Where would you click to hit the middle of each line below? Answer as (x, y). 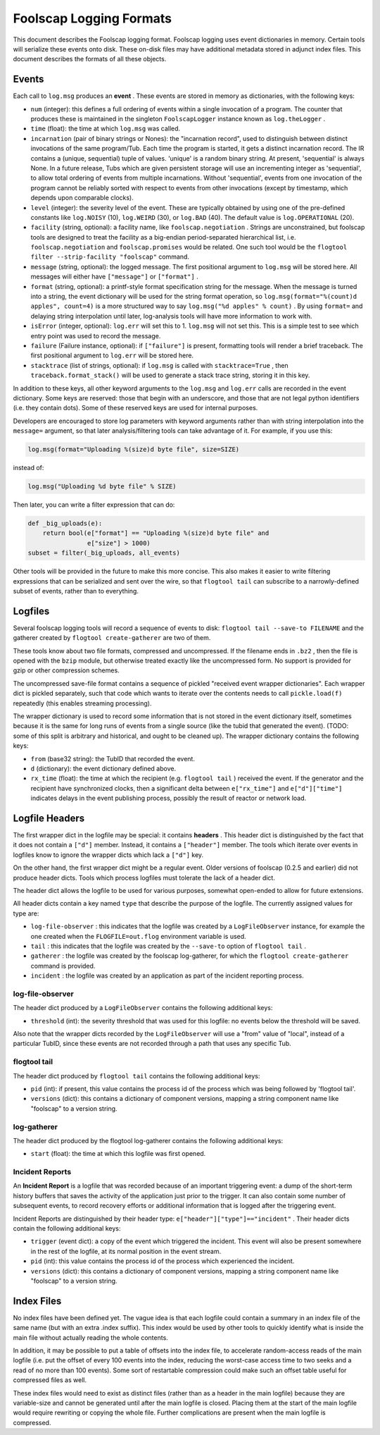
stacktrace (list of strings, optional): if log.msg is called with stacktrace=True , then (159, 365)
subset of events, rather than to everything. (76, 591)
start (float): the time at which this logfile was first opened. (118, 1154)
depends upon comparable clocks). (82, 198)
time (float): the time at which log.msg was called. (106, 129)
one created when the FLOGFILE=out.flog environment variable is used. (138, 936)
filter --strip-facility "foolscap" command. (110, 257)
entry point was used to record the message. (96, 335)
